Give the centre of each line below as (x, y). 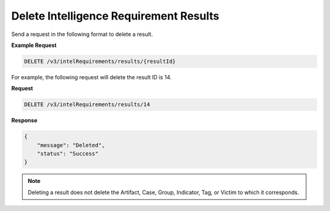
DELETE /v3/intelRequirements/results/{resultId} (100, 61)
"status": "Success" (68, 154)
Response (24, 120)
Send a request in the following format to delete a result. (82, 34)
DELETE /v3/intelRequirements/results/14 (87, 105)
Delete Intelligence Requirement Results (115, 16)
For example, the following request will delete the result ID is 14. (91, 77)
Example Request (34, 45)
